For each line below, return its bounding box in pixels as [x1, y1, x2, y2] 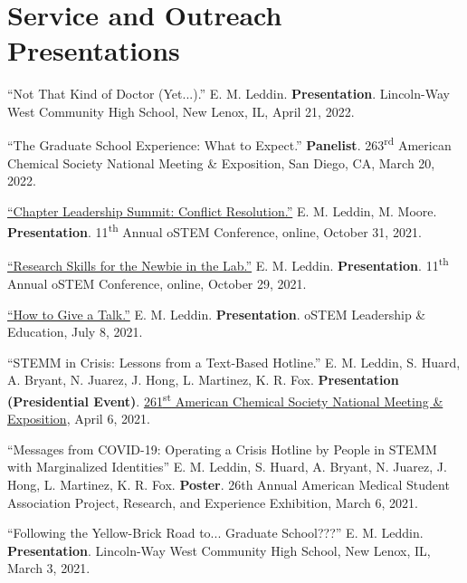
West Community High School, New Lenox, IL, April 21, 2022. [7, 101, 355, 120]
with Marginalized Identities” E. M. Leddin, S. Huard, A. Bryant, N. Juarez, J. [7, 457, 447, 476]
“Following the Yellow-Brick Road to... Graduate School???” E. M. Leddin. [7, 523, 424, 542]
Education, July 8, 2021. [7, 322, 143, 341]
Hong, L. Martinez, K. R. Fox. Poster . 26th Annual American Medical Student [7, 475, 450, 494]
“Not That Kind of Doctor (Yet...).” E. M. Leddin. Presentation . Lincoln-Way [7, 84, 450, 103]
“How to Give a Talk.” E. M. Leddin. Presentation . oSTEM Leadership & [7, 304, 426, 323]
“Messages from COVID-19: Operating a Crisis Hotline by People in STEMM [7, 439, 437, 458]
